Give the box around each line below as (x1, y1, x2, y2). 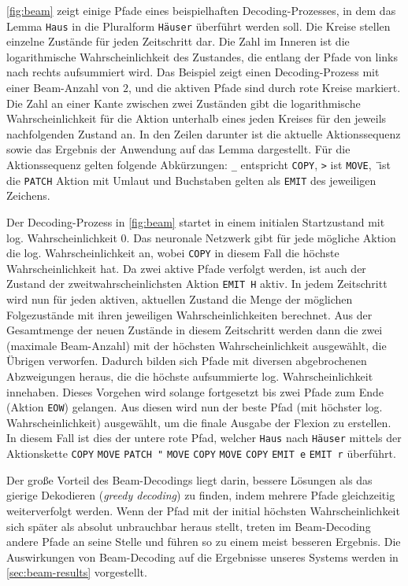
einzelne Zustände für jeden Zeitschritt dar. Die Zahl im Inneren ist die (6, 33, 350, 50)
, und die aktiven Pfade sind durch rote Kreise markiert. (128, 79, 401, 96)
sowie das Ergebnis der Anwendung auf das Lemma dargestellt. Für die (6, 141, 351, 157)
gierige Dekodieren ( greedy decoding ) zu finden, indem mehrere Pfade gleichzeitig (6, 487, 395, 503)
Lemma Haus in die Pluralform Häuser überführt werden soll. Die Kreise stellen (6, 17, 391, 34)
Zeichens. (6, 187, 50, 204)
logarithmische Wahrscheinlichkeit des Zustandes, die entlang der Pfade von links (6, 48, 399, 64)
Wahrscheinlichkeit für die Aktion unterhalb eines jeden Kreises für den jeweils (6, 110, 387, 127)
